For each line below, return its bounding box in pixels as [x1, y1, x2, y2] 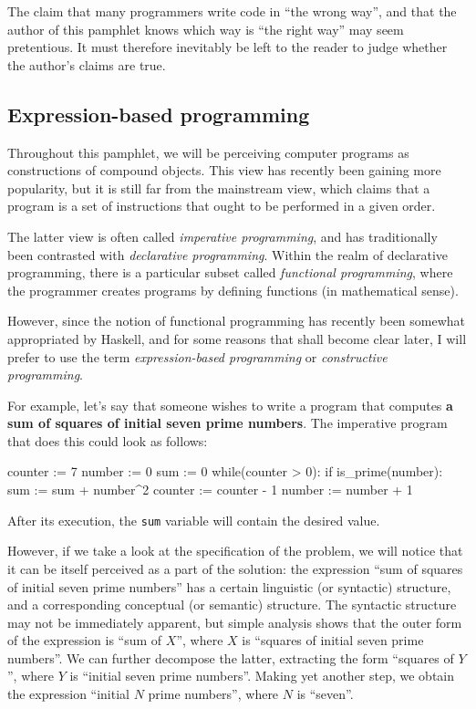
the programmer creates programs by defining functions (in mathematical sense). [7, 280, 459, 299]
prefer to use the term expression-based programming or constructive [7, 347, 388, 366]
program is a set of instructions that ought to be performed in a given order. [7, 196, 436, 215]
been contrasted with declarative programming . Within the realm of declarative [7, 245, 448, 264]
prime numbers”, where [148, 684, 279, 704]
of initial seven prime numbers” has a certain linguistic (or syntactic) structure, [7, 577, 451, 596]
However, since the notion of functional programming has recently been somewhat [7, 311, 466, 330]
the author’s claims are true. [7, 55, 166, 74]
